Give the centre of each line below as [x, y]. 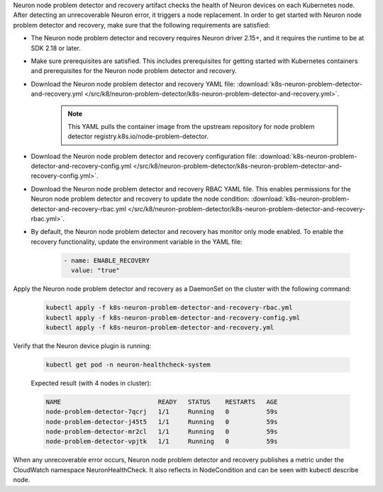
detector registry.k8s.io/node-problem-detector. [138, 136]
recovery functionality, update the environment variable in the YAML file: [137, 242]
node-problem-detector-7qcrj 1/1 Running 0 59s [162, 412]
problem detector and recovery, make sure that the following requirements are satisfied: [141, 25]
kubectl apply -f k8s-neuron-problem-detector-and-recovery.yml [160, 327]
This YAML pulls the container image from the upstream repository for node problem [191, 126]
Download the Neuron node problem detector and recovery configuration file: [144, 156]
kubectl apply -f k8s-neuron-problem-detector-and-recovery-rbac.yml [169, 308]
